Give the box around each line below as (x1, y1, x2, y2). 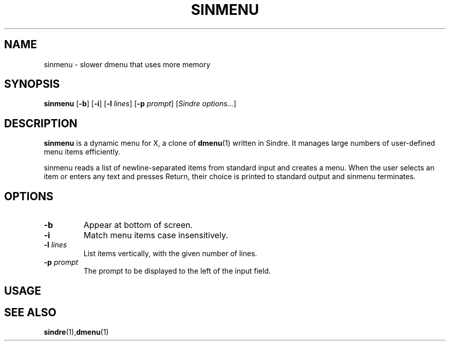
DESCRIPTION (4, 117, 78, 130)
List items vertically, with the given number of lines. (83, 249, 257, 258)
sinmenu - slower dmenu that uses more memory (44, 60, 211, 69)
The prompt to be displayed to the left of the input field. (83, 266, 271, 276)
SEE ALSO (4, 305, 57, 319)
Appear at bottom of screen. (83, 220, 193, 231)
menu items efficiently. (44, 147, 121, 157)
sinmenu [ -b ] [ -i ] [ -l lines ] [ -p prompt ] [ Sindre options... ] (44, 99, 236, 108)
